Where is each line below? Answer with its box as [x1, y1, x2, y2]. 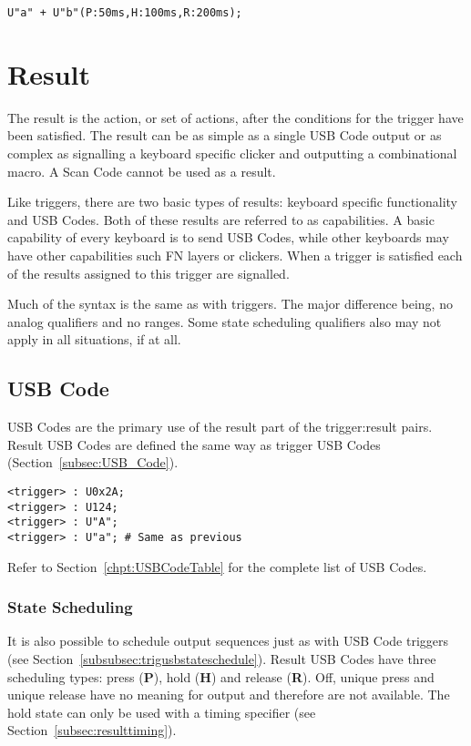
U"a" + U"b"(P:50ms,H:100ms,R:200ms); [7, 6, 242, 19]
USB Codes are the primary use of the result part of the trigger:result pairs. [7, 417, 433, 436]
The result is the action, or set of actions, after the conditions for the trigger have [7, 107, 464, 127]
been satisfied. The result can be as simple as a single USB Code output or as [7, 126, 442, 145]
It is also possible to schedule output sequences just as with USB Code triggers [7, 631, 448, 650]
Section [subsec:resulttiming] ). [7, 720, 177, 740]
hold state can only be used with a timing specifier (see [7, 702, 316, 721]
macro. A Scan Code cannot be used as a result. [7, 161, 276, 180]
